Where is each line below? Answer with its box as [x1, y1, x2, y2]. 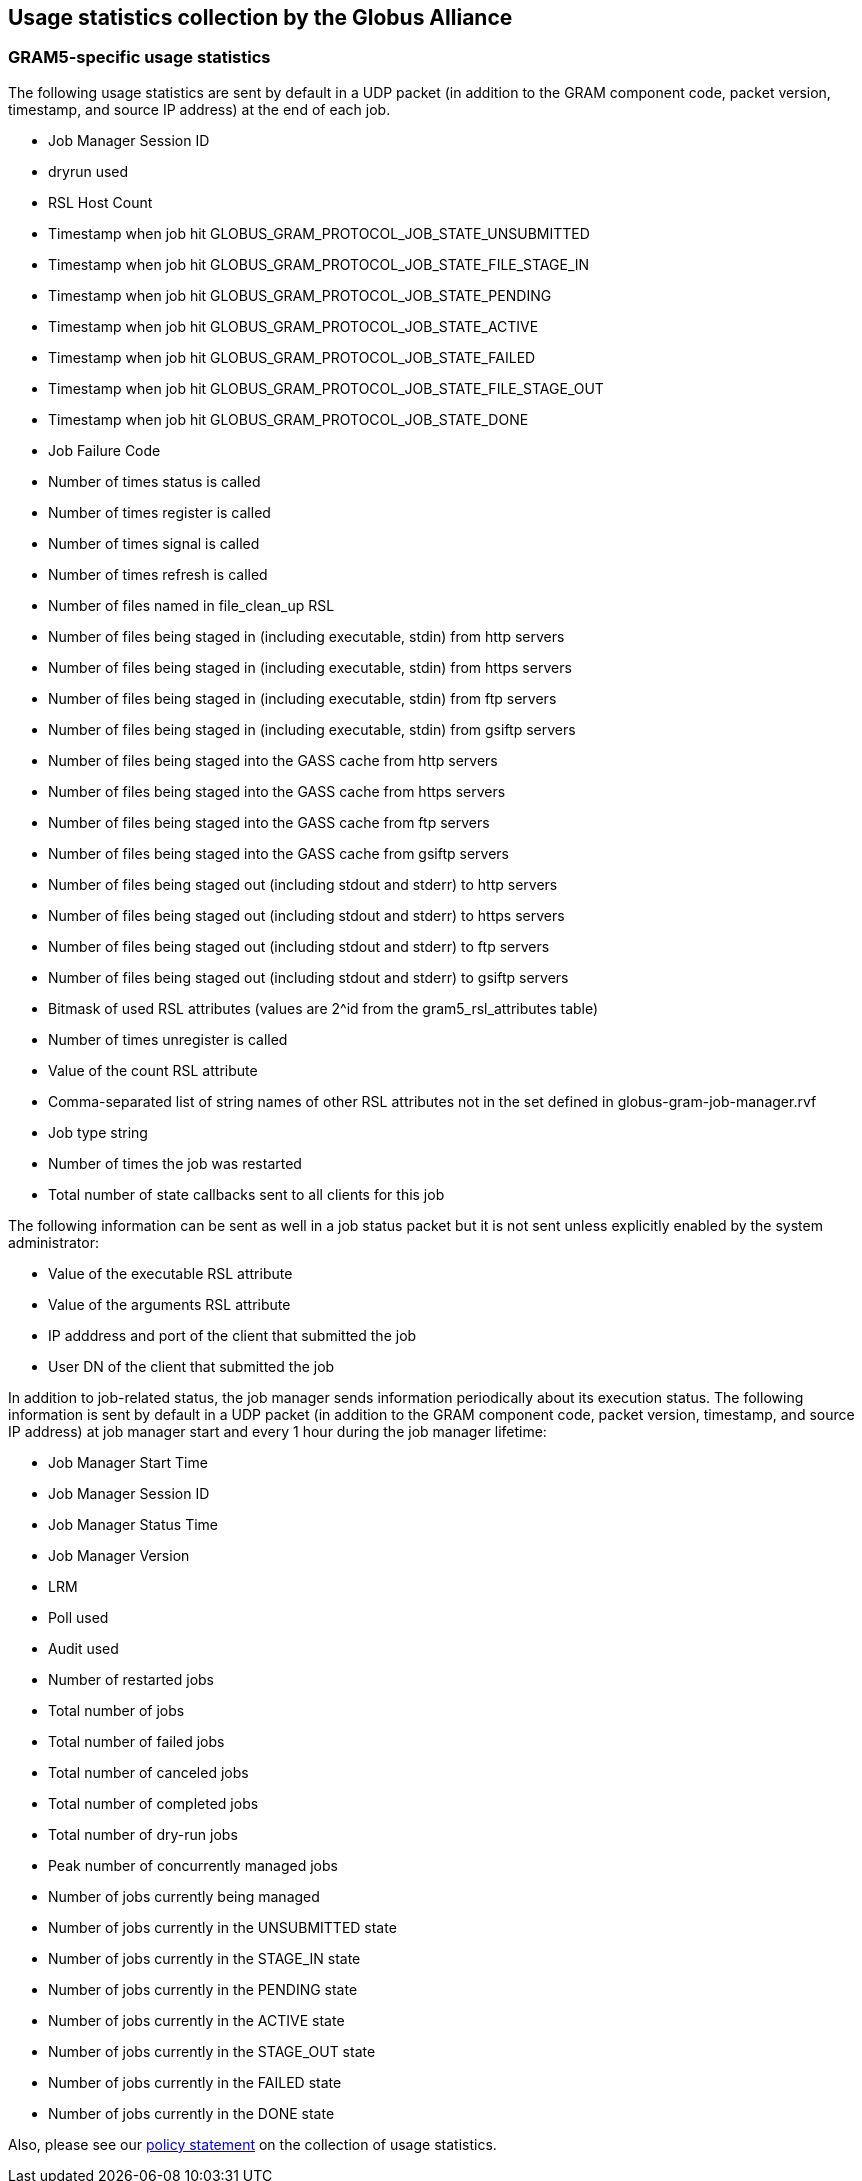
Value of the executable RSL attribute [48, 1264, 293, 1282]
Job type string [48, 1123, 148, 1141]
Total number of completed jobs [48, 1794, 259, 1812]
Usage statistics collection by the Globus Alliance [8, 5, 513, 30]
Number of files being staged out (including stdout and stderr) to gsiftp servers [48, 968, 569, 986]
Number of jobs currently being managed [48, 1887, 320, 1905]
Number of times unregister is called [48, 1030, 288, 1048]
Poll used [48, 1608, 109, 1626]
